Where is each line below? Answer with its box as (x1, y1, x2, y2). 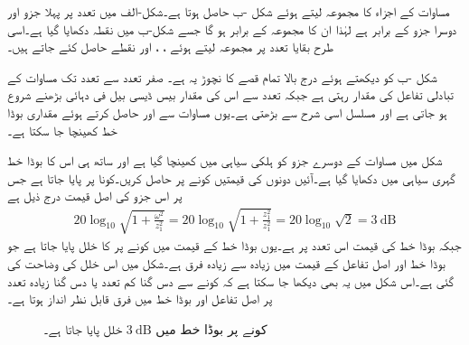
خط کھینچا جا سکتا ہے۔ (7, 120, 117, 139)
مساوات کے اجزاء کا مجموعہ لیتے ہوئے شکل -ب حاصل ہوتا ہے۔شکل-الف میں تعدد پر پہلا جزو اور (7, 2, 450, 20)
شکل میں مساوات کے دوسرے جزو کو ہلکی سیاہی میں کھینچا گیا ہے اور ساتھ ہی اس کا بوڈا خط (7, 151, 443, 170)
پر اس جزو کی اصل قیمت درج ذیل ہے (7, 186, 183, 205)
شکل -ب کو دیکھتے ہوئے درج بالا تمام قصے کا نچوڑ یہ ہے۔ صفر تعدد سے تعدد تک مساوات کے (7, 67, 437, 86)
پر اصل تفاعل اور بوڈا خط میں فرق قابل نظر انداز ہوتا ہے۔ (7, 289, 273, 308)
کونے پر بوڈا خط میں (155, 319, 267, 338)
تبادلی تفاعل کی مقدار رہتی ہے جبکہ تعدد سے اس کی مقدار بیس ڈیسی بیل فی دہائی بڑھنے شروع (7, 85, 454, 104)
